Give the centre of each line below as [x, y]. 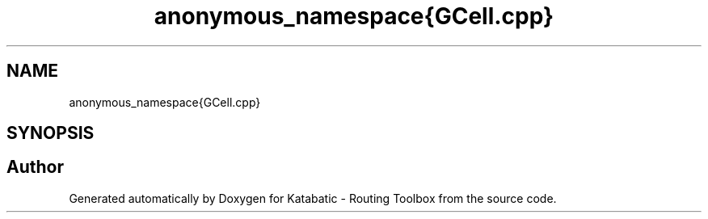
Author [35, 167]
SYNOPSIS [51, 133]
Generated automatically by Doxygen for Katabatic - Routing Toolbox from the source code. [313, 198]
